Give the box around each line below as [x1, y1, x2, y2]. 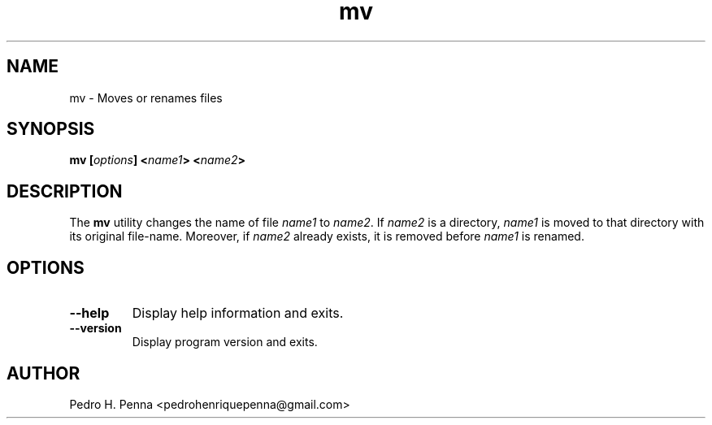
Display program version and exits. [132, 335, 318, 349]
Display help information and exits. [132, 305, 344, 322]
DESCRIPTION [7, 180, 123, 202]
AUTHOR [7, 362, 80, 384]
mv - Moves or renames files [69, 90, 223, 105]
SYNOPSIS [7, 119, 95, 140]
